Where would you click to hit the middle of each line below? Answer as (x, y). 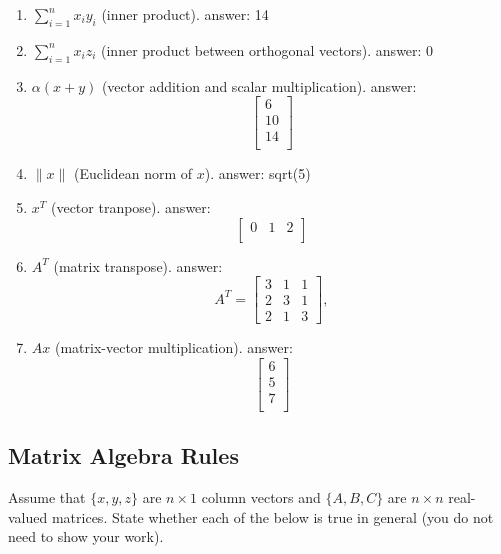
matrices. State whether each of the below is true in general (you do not (272, 516)
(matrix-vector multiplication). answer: (173, 347)
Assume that (47, 497)
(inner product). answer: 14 (185, 14)
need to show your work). (86, 536)
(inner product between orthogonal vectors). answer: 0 (267, 49)
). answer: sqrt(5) (257, 173)
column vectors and (261, 497)
